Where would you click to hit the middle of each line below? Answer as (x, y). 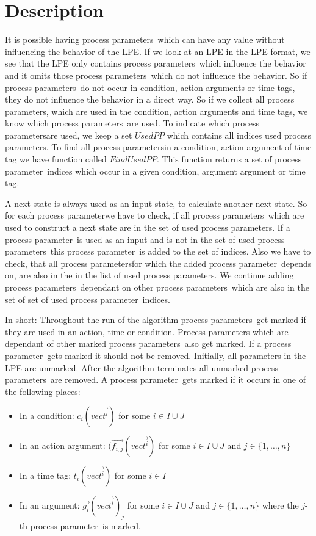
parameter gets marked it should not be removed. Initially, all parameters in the (156, 355)
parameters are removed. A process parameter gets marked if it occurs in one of (156, 379)
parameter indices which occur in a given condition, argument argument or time (155, 171)
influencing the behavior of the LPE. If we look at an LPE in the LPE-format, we (158, 51)
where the (280, 505)
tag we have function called (56, 159)
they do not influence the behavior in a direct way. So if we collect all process (150, 99)
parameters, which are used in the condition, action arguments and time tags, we (156, 111)
